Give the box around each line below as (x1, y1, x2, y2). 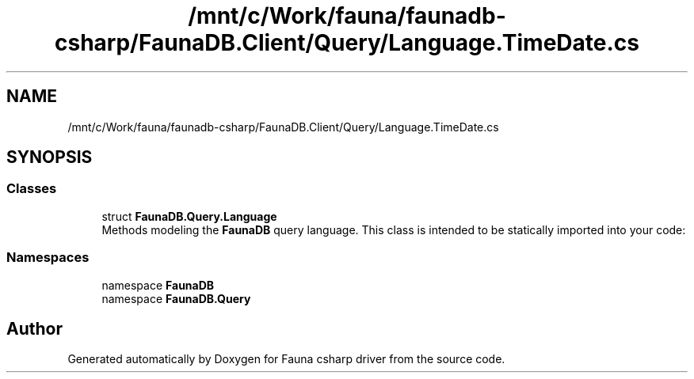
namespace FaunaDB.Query (101, 291, 251, 305)
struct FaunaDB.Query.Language (101, 209, 277, 223)
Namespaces (6, 249, 90, 266)
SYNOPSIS (6, 147, 93, 168)
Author (6, 318, 63, 339)
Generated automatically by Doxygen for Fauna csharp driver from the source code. (67, 352, 505, 366)
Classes (6, 180, 57, 197)
